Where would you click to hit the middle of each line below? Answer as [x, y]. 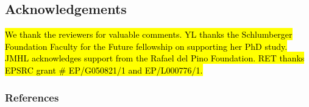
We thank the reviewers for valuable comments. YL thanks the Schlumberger [149, 34]
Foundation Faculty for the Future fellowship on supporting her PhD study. [146, 46]
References [32, 97]
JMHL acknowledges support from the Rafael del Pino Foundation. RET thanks [155, 58]
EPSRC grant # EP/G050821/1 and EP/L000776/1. [104, 70]
